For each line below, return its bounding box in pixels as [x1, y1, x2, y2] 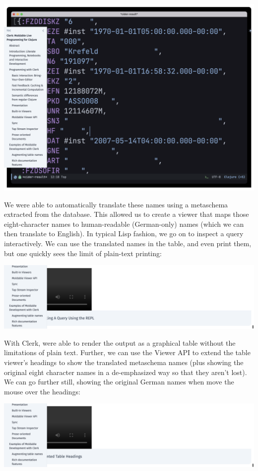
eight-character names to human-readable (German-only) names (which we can [4, 218, 244, 229]
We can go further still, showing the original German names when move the [4, 377, 234, 387]
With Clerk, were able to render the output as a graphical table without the [4, 337, 236, 348]
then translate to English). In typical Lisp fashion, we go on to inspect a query [4, 228, 244, 239]
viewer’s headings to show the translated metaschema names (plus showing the [4, 357, 244, 367]
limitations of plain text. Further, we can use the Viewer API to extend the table [4, 347, 251, 358]
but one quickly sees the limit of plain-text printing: [4, 248, 162, 258]
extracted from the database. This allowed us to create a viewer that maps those [4, 209, 249, 219]
